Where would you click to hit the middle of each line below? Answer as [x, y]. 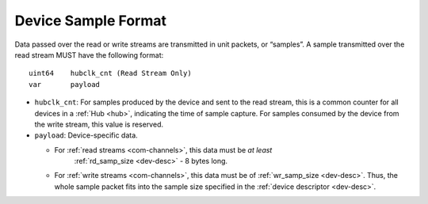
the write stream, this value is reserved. [99, 124]
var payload [65, 84]
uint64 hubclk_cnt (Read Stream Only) [110, 74]
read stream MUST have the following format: [89, 55]
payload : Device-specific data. [86, 135]
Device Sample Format [90, 21]
